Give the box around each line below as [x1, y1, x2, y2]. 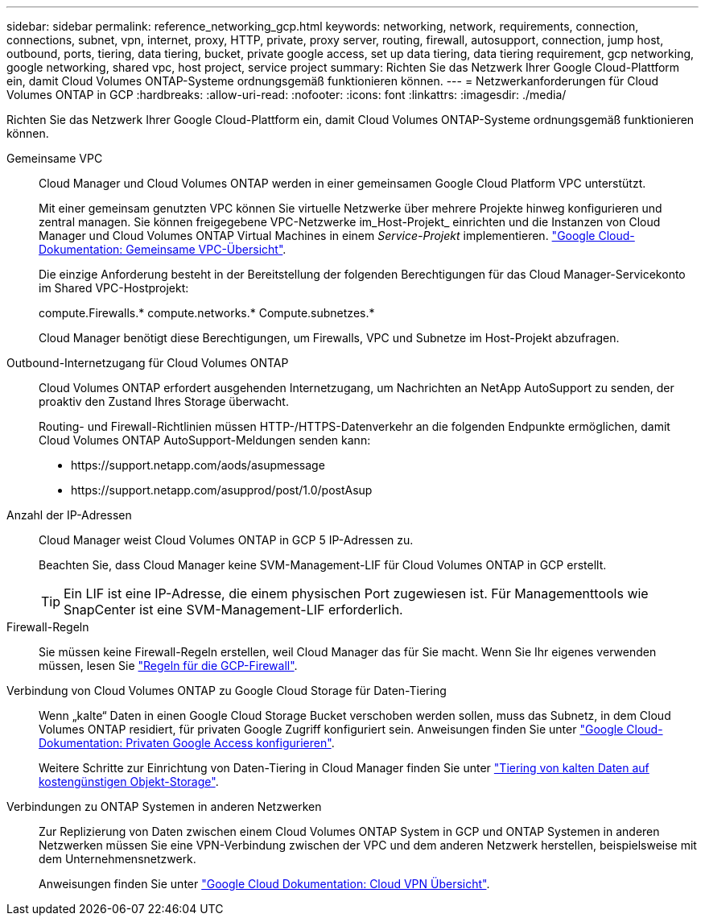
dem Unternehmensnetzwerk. [39, 852, 196, 866]
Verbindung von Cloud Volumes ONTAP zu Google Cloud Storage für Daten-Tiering [6, 684, 447, 697]
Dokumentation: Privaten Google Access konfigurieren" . [39, 736, 335, 750]
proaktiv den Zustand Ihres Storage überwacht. [39, 395, 289, 408]
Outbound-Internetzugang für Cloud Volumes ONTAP [6, 356, 289, 370]
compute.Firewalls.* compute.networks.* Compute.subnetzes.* [39, 306, 375, 320]
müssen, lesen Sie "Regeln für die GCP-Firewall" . [39, 659, 298, 672]
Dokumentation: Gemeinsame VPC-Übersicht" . [39, 242, 287, 256]
